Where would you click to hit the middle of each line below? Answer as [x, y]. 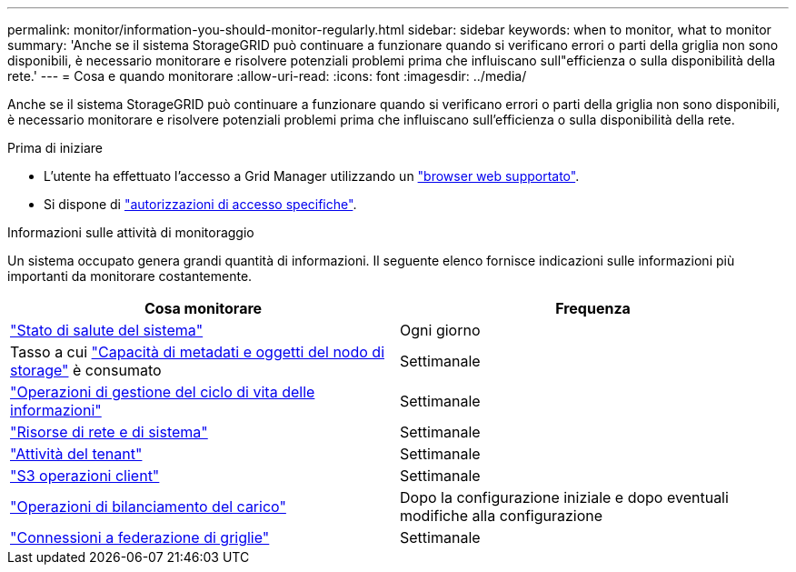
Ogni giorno [440, 330]
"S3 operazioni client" [85, 476]
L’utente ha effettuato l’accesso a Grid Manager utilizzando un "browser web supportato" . [312, 176]
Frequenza [593, 308]
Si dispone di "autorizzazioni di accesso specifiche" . [200, 204]
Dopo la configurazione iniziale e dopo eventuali [564, 497]
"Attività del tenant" [76, 454]
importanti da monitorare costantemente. [130, 276]
